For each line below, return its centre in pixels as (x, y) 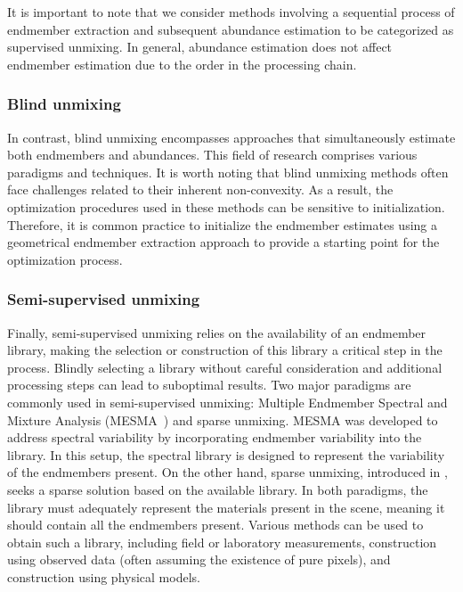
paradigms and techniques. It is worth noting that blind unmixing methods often (228, 172)
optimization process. (65, 259)
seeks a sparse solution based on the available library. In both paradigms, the (218, 489)
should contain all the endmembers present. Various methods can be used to (215, 525)
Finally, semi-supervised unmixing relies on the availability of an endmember (217, 332)
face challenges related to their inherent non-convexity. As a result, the (200, 189)
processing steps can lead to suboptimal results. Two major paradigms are (209, 385)
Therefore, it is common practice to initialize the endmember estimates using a (223, 224)
